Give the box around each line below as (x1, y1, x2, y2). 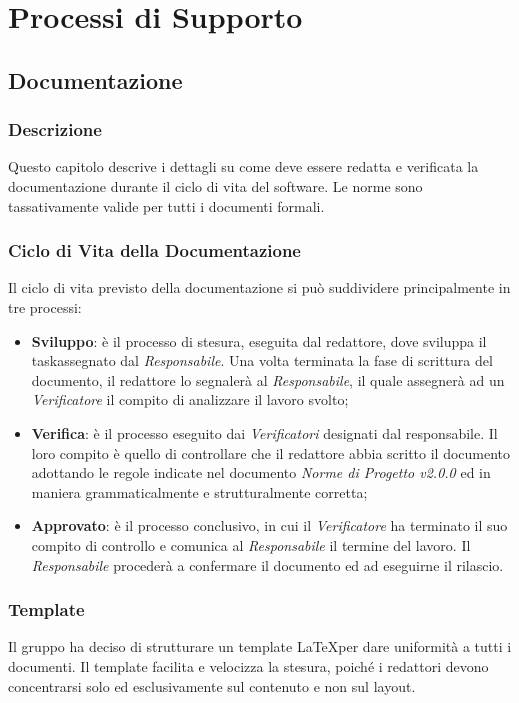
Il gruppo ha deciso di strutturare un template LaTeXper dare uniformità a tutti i (8, 636, 512, 657)
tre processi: (8, 296, 82, 317)
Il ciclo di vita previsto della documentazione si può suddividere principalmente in (8, 277, 511, 298)
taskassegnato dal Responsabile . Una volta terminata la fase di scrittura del (31, 350, 493, 371)
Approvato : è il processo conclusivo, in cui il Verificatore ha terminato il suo (31, 515, 508, 536)
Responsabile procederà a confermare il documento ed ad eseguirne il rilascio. (31, 554, 504, 575)
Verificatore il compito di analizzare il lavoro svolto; (31, 389, 349, 410)
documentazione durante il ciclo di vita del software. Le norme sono (8, 175, 423, 196)
